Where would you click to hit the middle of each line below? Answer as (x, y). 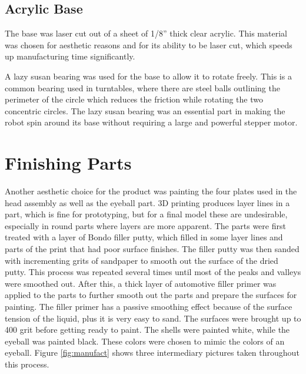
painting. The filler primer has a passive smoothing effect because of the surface (149, 307)
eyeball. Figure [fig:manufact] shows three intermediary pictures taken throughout (152, 353)
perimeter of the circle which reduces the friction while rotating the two (134, 99)
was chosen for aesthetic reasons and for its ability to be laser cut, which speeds (149, 44)
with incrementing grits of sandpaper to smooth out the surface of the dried (142, 260)
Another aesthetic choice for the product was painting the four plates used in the (151, 191)
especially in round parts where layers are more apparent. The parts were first (145, 225)
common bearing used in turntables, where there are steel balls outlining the (142, 87)
